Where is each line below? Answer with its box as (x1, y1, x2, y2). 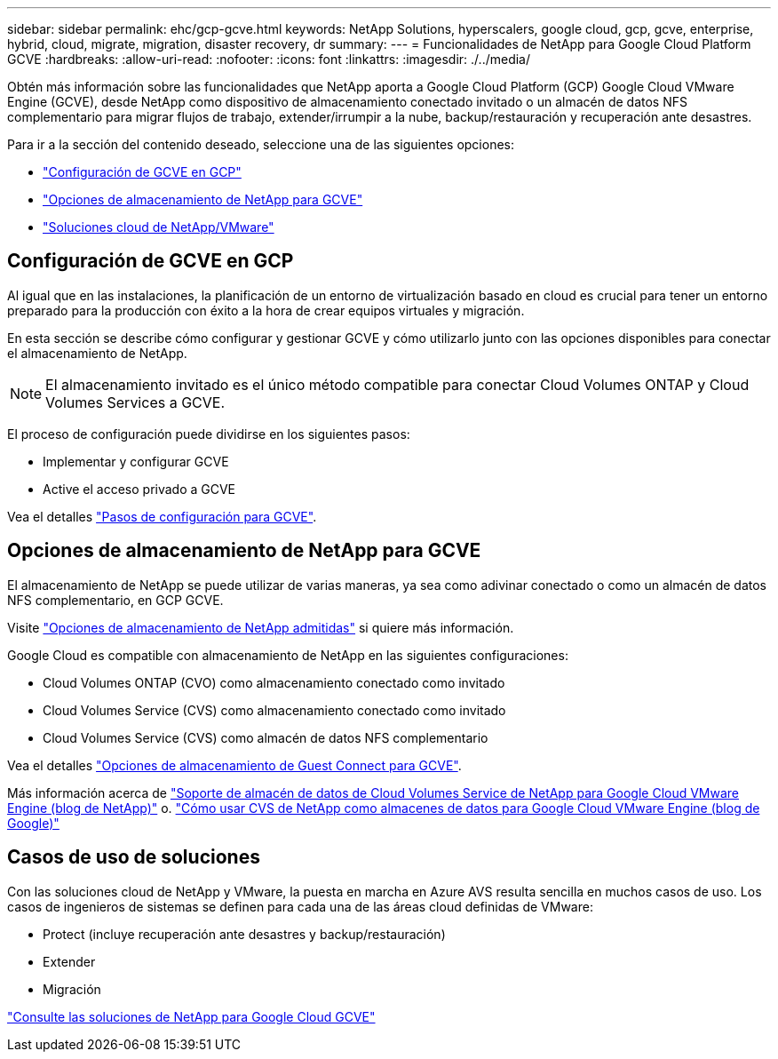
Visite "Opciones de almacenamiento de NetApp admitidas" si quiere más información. (7, 619, 514, 635)
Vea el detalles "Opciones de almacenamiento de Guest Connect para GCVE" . (7, 757, 462, 773)
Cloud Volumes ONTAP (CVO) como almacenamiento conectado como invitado (43, 674, 505, 690)
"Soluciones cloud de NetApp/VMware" (43, 219, 274, 235)
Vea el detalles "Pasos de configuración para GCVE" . (7, 508, 317, 524)
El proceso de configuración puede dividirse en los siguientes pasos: (7, 426, 410, 442)
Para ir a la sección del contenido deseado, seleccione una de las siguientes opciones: (7, 137, 514, 152)
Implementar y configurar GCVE (43, 453, 229, 469)
